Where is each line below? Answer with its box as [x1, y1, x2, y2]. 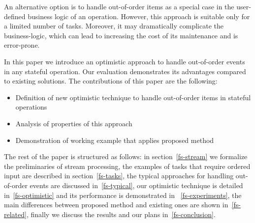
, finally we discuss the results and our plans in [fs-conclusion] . [26, 209, 216, 219]
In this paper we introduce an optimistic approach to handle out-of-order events [4, 56, 245, 66]
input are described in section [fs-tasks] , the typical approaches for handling [4, 170, 234, 181]
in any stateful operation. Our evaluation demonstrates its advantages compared [4, 66, 246, 76]
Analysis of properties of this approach [15, 118, 132, 128]
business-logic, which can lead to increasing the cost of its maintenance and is [4, 30, 238, 40]
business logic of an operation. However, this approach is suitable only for [28, 11, 250, 21]
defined [4, 11, 26, 21]
